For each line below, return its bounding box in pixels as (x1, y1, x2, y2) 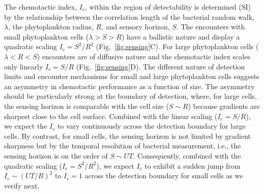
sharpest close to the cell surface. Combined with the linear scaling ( (4, 110, 218, 121)
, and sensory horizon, (101, 21, 170, 32)
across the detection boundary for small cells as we (84, 170, 243, 181)
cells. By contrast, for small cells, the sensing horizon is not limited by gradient (4, 130, 251, 141)
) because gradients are (188, 100, 260, 111)
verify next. (4, 180, 40, 190)
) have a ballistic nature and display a (121, 31, 240, 42)
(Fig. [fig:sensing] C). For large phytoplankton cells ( (96, 41, 259, 52)
